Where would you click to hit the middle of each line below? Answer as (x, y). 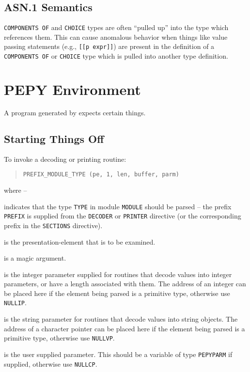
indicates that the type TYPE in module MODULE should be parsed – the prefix (118, 206)
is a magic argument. (35, 258)
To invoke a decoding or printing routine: (65, 159)
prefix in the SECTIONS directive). (53, 225)
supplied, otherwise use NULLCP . (51, 364)
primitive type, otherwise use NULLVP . (59, 338)
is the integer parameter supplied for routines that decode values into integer (118, 274)
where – (16, 190)
